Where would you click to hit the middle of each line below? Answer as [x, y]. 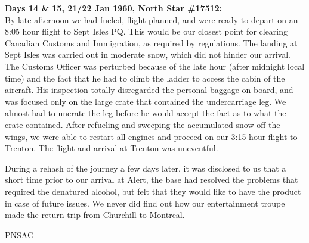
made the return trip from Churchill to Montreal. [95, 215]
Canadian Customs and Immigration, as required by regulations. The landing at [151, 43]
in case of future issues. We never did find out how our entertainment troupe [145, 203]
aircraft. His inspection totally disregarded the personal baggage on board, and [149, 90]
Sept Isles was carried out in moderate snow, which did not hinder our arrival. [148, 54]
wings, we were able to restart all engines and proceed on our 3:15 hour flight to [151, 136]
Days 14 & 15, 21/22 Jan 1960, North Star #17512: [114, 8]
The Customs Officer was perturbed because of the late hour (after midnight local [155, 66]
